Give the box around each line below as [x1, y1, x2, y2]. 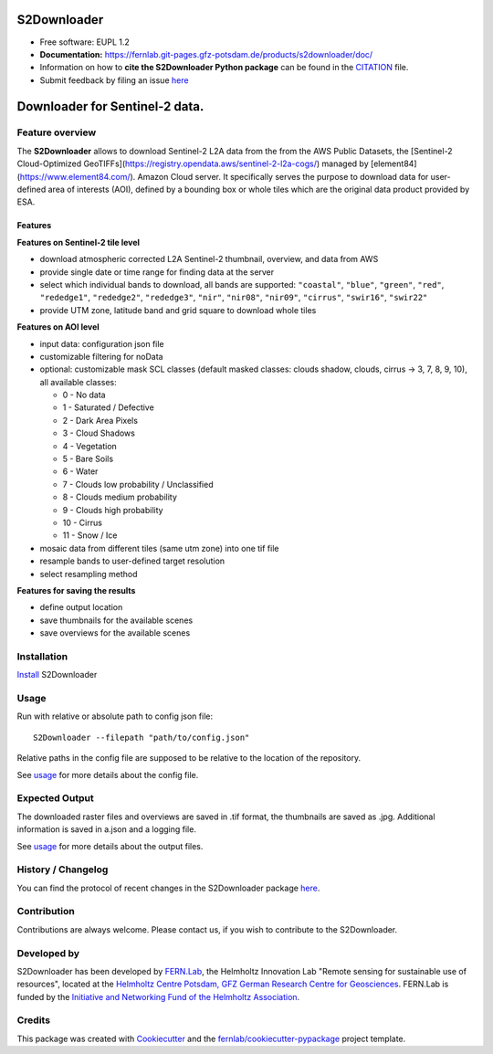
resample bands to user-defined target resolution [39, 555, 226, 566]
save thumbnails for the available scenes [39, 615, 194, 626]
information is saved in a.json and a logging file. [16, 824, 196, 835]
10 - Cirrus [62, 517, 102, 528]
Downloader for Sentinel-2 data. [16, 99, 205, 114]
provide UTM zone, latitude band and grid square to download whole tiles [39, 304, 317, 315]
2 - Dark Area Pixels [62, 415, 139, 426]
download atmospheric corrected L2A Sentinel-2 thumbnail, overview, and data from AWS [39, 254, 379, 265]
